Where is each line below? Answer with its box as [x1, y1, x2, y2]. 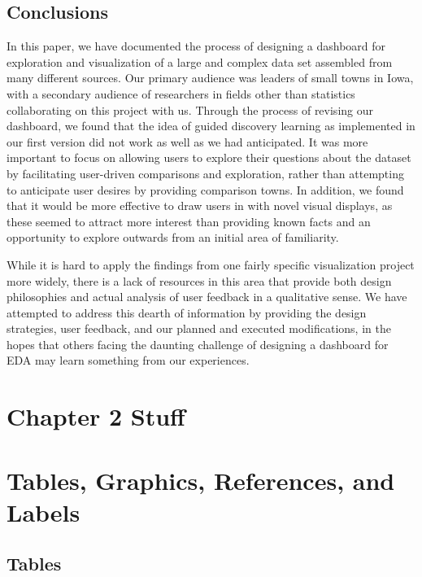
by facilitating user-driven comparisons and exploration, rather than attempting [7, 164, 404, 181]
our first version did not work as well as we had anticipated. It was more [7, 133, 368, 150]
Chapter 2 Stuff [7, 400, 185, 433]
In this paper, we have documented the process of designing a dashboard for [7, 37, 386, 55]
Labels [7, 495, 80, 528]
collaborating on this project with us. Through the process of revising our [7, 101, 373, 118]
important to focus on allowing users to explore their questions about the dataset [7, 149, 411, 166]
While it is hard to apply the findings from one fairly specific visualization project [7, 256, 415, 273]
